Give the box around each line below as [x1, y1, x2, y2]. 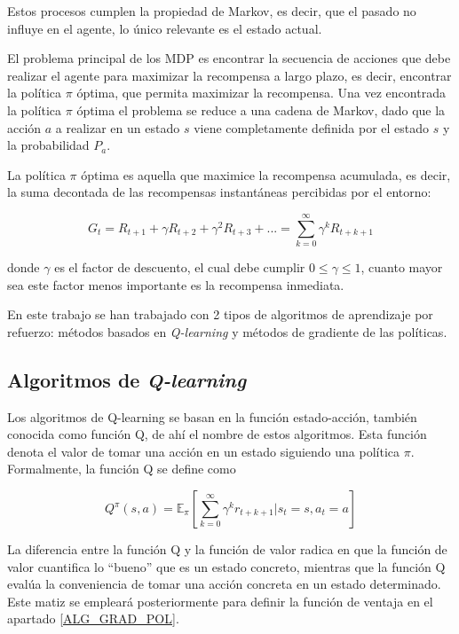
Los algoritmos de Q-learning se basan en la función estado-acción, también [7, 407, 417, 426]
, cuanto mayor [360, 258, 443, 277]
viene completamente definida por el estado [194, 118, 430, 137]
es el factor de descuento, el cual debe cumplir [54, 258, 305, 277]
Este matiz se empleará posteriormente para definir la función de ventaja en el [7, 591, 433, 610]
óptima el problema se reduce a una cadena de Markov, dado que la [76, 100, 446, 119]
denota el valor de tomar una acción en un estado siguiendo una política [7, 442, 400, 460]
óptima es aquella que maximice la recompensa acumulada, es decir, [81, 165, 451, 184]
